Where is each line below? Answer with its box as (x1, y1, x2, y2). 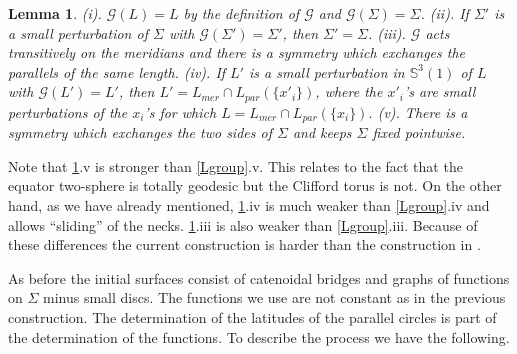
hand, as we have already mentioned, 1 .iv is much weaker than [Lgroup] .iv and (8, 195, 490, 216)
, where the (315, 81, 383, 102)
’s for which (144, 101, 217, 122)
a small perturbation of (8, 22, 148, 43)
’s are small (404, 81, 476, 102)
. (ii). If (420, 3, 469, 23)
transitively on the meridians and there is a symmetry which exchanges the (8, 42, 466, 63)
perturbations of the (8, 101, 128, 122)
